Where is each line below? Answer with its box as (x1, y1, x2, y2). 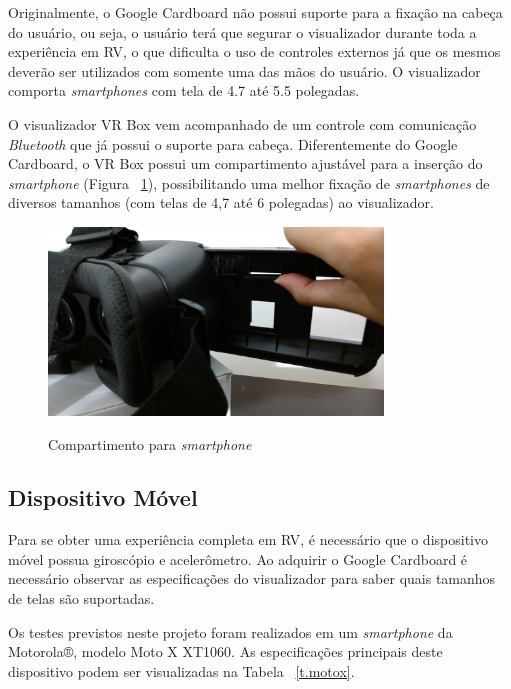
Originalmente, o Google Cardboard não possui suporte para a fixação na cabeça (8, 2, 503, 22)
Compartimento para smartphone (48, 433, 252, 454)
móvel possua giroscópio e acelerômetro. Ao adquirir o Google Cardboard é (8, 548, 468, 569)
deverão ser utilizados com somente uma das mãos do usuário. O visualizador (8, 60, 481, 81)
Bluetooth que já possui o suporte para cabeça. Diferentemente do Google (8, 133, 458, 154)
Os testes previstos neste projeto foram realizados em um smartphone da (8, 621, 453, 642)
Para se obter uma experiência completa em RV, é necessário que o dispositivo (8, 529, 488, 550)
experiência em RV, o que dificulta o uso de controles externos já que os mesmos (8, 41, 501, 62)
